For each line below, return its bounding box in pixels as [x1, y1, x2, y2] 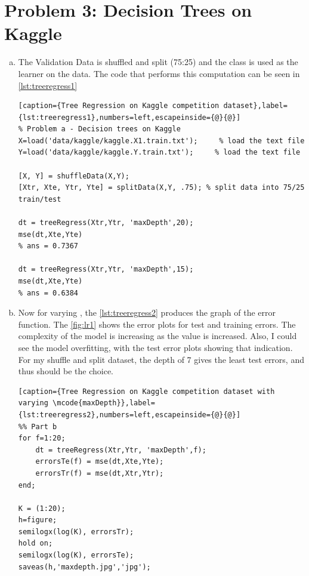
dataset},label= [223, 101, 288, 110]
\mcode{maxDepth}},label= [52, 399, 155, 408]
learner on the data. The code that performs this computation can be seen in [18, 67, 300, 79]
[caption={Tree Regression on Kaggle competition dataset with [18, 387, 275, 396]
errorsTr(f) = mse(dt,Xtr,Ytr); [35, 469, 164, 478]
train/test [18, 195, 61, 204]
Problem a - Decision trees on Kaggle [27, 125, 181, 134]
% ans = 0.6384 [18, 288, 79, 297]
